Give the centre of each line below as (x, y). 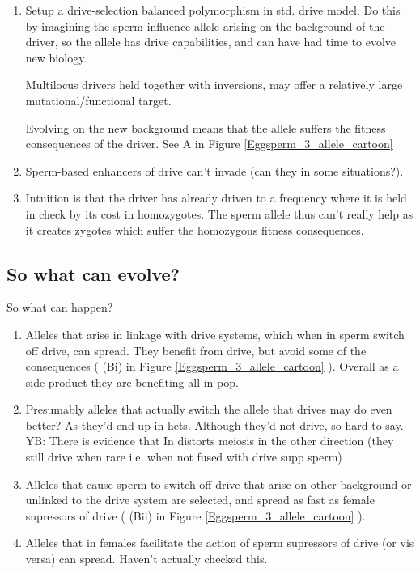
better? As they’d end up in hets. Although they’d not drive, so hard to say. (214, 424)
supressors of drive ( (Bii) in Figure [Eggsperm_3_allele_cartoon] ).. (197, 515)
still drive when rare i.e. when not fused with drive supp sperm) (184, 457)
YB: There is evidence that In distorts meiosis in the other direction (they (210, 441)
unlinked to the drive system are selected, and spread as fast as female (200, 500)
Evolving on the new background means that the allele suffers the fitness (206, 127)
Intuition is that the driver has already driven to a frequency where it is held (216, 198)
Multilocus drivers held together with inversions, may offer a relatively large (214, 85)
